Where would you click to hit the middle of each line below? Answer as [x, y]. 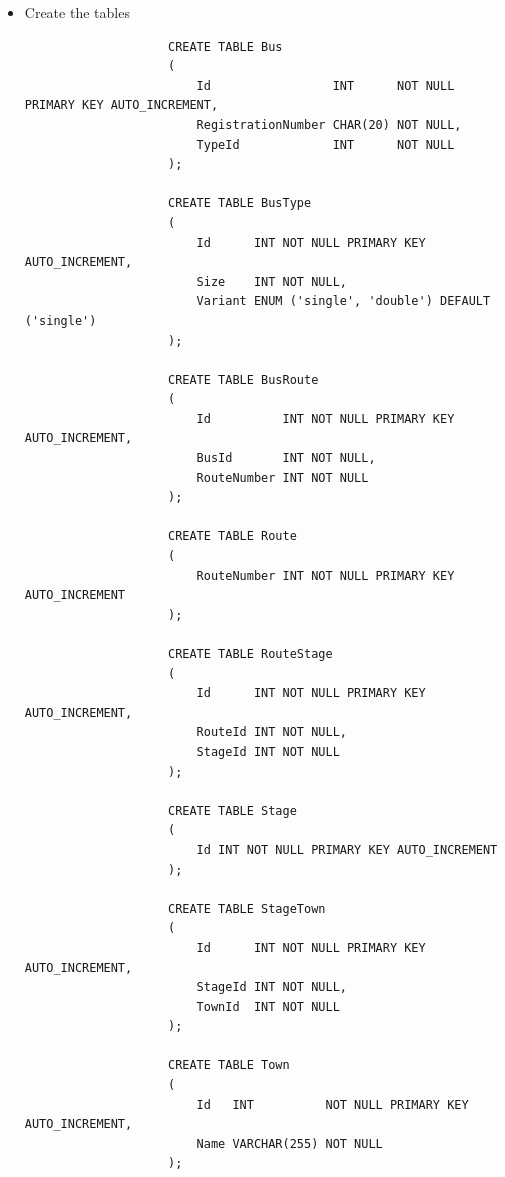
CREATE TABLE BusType [239, 203]
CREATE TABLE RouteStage [250, 654]
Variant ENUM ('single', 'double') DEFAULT [343, 301]
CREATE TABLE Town [228, 1065]
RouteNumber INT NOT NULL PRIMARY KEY [325, 575]
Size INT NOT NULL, [271, 281]
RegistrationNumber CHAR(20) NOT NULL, [329, 124]
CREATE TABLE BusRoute [243, 379]
